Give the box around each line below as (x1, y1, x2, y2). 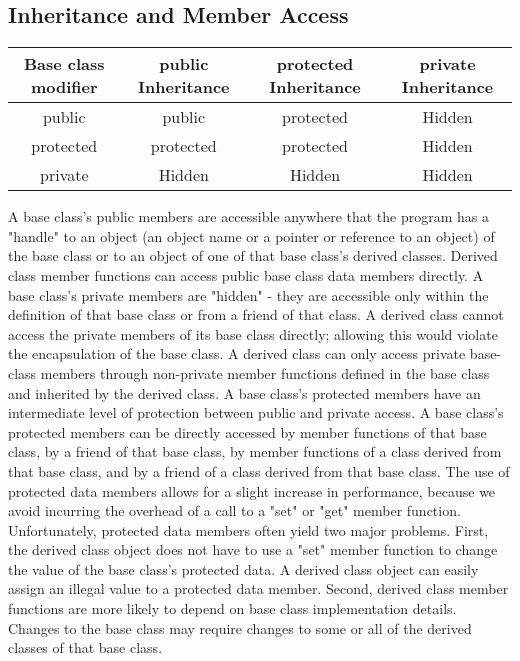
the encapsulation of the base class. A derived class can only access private (8, 343, 466, 364)
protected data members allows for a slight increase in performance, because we (8, 480, 496, 501)
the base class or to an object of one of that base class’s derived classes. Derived (8, 245, 498, 266)
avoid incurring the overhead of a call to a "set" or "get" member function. (8, 500, 461, 521)
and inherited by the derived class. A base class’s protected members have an (8, 382, 481, 403)
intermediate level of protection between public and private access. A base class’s (8, 402, 504, 423)
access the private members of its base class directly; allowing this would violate (8, 323, 498, 344)
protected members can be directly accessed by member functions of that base (8, 421, 487, 442)
